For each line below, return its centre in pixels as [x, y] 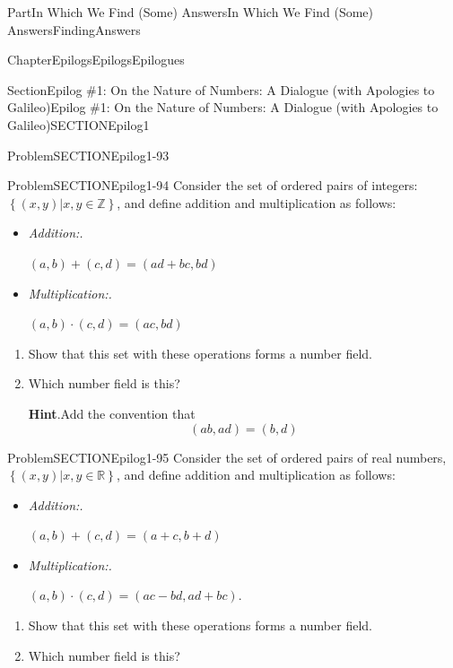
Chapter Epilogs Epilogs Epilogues [96, 60]
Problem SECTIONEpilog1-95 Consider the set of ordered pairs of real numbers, [227, 457]
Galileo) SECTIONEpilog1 [78, 124]
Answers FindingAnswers [74, 29]
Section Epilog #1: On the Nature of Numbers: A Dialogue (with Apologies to [221, 89]
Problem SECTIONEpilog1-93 [88, 155]
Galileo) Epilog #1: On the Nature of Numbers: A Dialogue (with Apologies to [223, 107]
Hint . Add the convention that [112, 413]
